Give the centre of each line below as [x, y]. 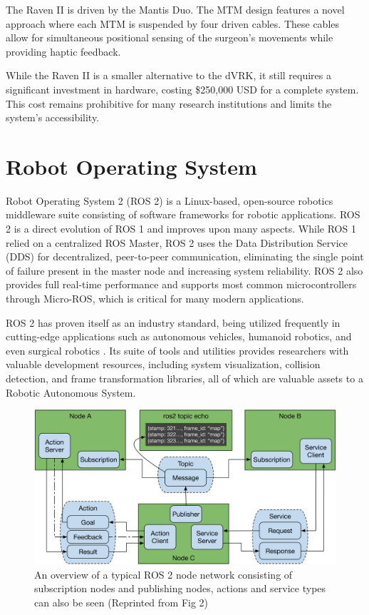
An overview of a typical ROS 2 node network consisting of [163, 574]
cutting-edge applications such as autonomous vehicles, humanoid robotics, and [179, 336]
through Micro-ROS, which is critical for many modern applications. [155, 299]
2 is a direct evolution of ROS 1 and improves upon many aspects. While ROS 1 [181, 229]
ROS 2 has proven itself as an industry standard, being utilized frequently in [173, 322]
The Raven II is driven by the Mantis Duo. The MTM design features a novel [175, 9]
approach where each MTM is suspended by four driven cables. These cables [173, 23]
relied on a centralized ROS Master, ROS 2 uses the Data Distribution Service [177, 242]
